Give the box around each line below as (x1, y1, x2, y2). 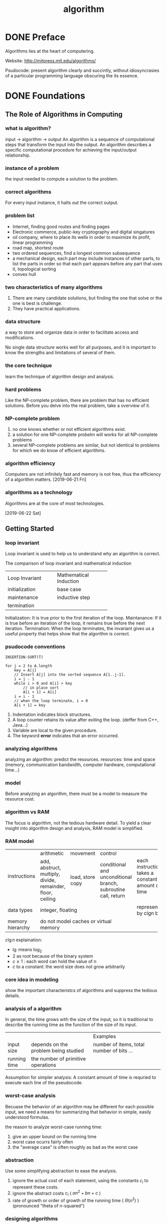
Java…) (12, 722, 28, 728)
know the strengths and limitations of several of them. (5, 350, 116, 356)
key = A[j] (14, 667, 37, 673)
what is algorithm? (5, 125, 51, 132)
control (100, 849, 117, 856)
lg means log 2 (12, 946, 42, 954)
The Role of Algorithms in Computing (5, 110, 123, 118)
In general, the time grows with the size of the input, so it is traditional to (5, 1017, 154, 1022)
